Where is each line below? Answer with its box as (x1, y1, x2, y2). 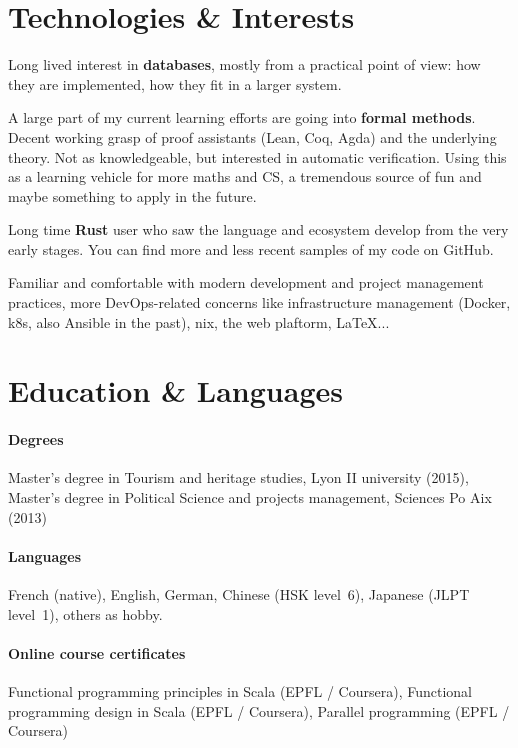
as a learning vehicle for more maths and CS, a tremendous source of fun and (8, 166, 482, 187)
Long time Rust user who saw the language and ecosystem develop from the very (8, 219, 509, 240)
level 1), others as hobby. (8, 603, 163, 624)
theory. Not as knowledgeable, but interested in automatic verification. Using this (8, 146, 507, 167)
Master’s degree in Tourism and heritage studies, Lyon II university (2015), (8, 467, 469, 488)
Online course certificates (8, 642, 186, 663)
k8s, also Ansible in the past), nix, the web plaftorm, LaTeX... (8, 311, 390, 332)
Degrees (8, 429, 64, 450)
